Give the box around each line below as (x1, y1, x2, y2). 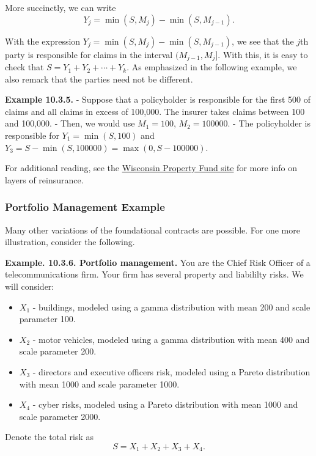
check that (5, 61, 44, 73)
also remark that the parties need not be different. (5, 72, 193, 85)
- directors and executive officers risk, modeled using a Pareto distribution (32, 365, 310, 378)
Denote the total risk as (5, 430, 94, 443)
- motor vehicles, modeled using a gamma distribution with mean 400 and (32, 333, 310, 345)
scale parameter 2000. (19, 410, 101, 422)
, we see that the (232, 34, 294, 47)
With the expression (5, 34, 81, 47)
